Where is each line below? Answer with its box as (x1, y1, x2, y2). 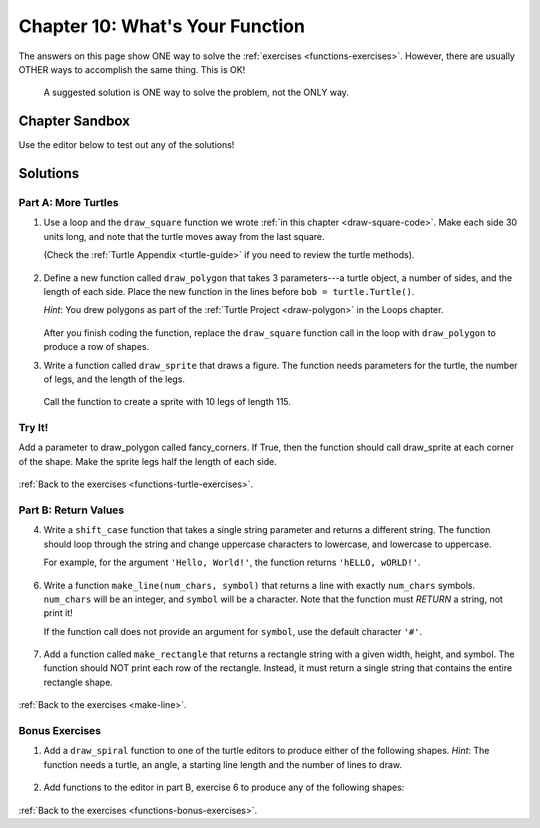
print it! (43, 607, 74, 619)
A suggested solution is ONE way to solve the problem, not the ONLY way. (43, 86, 350, 99)
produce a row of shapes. (43, 341, 150, 353)
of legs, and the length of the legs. (43, 373, 185, 385)
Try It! (18, 421, 49, 435)
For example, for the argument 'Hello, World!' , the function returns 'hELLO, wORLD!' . (43, 556, 421, 569)
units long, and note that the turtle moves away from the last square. (43, 230, 325, 242)
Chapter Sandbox (18, 113, 130, 130)
